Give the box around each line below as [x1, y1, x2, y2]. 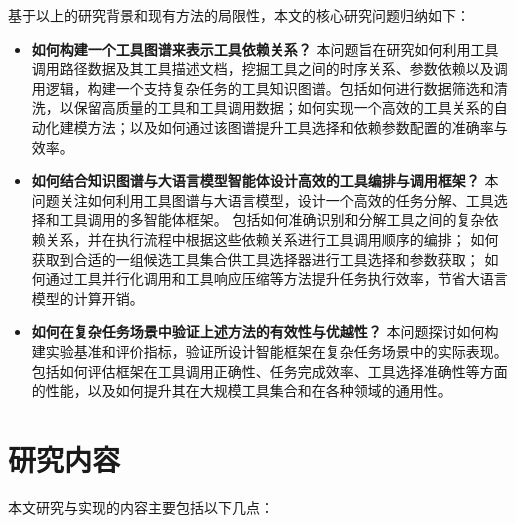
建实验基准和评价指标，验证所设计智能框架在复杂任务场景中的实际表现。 [31, 340, 508, 361]
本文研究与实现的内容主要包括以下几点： [8, 496, 274, 517]
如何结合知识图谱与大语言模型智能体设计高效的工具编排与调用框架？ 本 [31, 170, 499, 191]
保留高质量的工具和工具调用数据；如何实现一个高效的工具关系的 [73, 97, 494, 118]
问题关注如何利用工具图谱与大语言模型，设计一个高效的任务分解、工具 [31, 189, 494, 210]
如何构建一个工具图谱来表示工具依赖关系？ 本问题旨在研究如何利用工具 [31, 38, 499, 59]
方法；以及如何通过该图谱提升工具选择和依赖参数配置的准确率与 [87, 116, 508, 137]
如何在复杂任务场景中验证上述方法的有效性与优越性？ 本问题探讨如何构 [31, 321, 499, 342]
